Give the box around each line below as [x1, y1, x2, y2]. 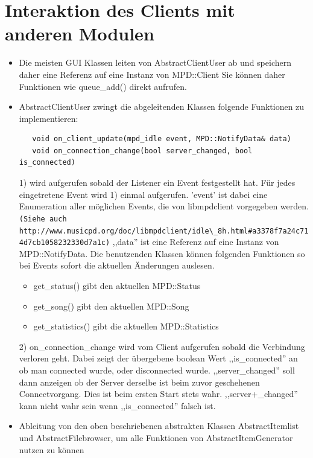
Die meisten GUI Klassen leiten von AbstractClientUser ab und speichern [19, 56, 291, 69]
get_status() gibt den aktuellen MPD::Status [33, 279, 201, 291]
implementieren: [19, 112, 78, 124]
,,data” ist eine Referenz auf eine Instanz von [112, 235, 279, 248]
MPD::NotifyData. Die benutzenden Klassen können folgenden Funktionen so [19, 247, 305, 259]
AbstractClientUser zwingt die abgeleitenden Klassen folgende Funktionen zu [19, 100, 305, 113]
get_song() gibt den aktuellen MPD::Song [33, 299, 189, 312]
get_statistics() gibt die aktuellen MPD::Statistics [33, 320, 219, 332]
